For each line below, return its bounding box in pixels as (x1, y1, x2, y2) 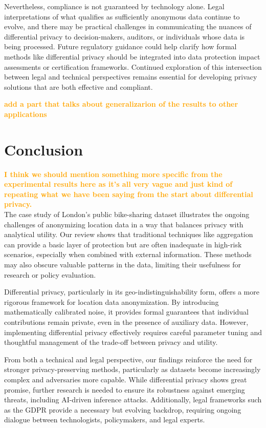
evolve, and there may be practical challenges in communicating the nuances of (4, 21, 252, 32)
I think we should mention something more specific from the (4, 168, 223, 179)
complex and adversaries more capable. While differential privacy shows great (4, 374, 247, 384)
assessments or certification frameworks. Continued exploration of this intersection (4, 61, 262, 72)
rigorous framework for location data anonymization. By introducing (4, 296, 219, 307)
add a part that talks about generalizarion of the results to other (4, 99, 238, 109)
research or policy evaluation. (4, 269, 96, 280)
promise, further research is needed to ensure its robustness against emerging (4, 384, 245, 395)
